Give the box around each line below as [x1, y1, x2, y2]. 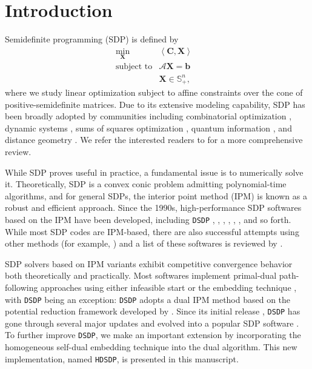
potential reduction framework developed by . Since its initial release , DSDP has [5, 305, 300, 317]
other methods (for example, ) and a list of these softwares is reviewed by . [5, 237, 283, 250]
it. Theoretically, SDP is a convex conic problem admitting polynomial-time [5, 178, 287, 190]
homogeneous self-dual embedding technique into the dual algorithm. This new [5, 341, 297, 353]
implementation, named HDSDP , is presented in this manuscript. [5, 352, 239, 365]
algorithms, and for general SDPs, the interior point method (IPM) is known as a [5, 189, 307, 202]
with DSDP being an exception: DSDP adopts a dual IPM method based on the [5, 293, 291, 305]
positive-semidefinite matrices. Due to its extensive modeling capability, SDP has [5, 98, 305, 110]
